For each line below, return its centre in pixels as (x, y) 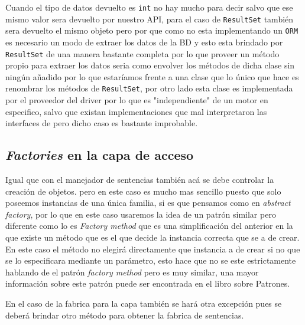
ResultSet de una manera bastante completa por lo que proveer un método (142, 53)
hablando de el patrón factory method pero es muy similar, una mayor (132, 272)
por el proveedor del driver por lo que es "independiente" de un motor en (137, 100)
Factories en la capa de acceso (100, 155)
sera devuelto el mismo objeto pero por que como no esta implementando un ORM (152, 30)
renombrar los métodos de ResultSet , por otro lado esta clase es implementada (149, 88)
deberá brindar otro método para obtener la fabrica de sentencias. (125, 315)
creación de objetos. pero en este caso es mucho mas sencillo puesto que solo (143, 191)
